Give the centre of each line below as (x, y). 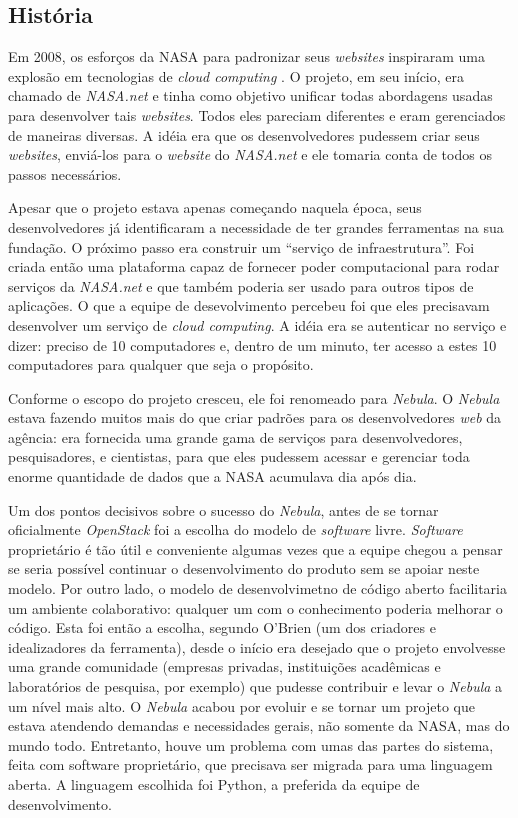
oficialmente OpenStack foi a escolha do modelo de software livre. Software (235, 529)
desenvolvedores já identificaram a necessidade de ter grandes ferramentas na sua (256, 226)
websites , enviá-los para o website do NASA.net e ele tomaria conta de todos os (250, 154)
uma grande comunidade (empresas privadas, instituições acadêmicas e (224, 666)
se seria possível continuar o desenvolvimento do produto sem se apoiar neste (244, 568)
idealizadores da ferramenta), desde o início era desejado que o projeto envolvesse (257, 646)
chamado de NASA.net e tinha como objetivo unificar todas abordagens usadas (250, 95)
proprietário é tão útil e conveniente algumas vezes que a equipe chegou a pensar (255, 548)
